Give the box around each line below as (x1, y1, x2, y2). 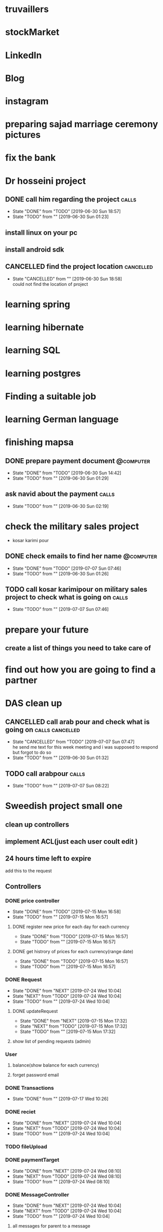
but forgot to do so (12, 750, 52, 756)
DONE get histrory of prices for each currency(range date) (12, 949, 134, 955)
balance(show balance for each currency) (12, 1062, 99, 1068)
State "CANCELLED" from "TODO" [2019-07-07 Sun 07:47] (12, 739, 135, 745)
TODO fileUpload (5, 1143, 48, 1150)
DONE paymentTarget (5, 1157, 60, 1164)
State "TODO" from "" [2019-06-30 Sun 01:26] (12, 570, 109, 576)
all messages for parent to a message (12, 1223, 90, 1229)
